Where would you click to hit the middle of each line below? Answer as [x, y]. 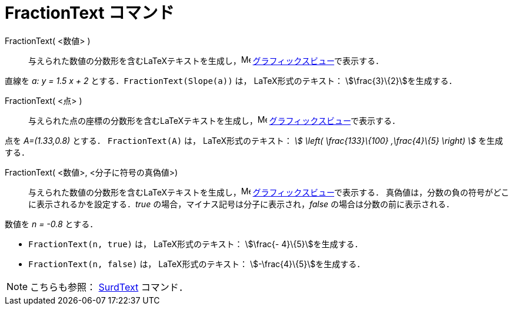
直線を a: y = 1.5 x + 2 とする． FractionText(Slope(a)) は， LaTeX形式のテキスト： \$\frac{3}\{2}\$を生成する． [231, 80]
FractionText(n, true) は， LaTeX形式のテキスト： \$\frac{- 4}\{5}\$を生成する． [196, 244]
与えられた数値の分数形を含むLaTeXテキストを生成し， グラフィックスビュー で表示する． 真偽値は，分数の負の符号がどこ [269, 192]
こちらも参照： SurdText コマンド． [109, 287]
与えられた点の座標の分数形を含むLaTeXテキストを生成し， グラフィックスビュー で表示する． [214, 120]
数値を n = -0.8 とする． [51, 224]
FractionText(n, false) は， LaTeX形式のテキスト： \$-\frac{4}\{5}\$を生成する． [197, 264]
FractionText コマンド [90, 13]
